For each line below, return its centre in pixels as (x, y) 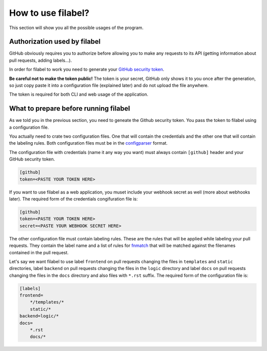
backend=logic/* (39, 316)
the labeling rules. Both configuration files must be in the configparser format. (89, 143)
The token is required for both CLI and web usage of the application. (79, 94)
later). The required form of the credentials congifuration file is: (73, 199)
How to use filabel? (49, 13)
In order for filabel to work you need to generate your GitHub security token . (87, 70)
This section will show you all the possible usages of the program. (76, 28)
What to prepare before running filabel (70, 109)
